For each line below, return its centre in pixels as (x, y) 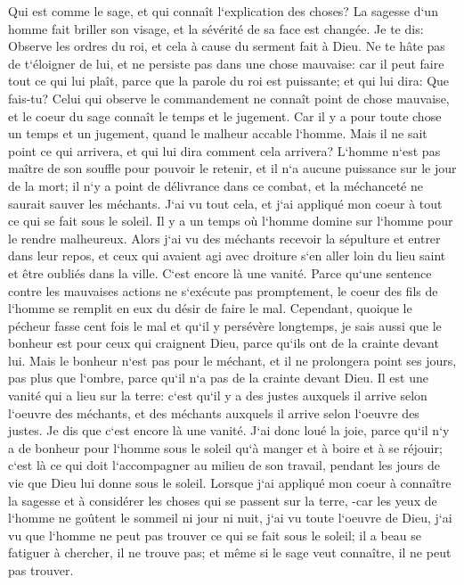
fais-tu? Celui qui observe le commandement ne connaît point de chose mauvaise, (229, 98)
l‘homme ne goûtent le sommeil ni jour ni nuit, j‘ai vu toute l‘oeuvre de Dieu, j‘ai (230, 518)
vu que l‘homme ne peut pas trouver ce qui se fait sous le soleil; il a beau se (215, 535)
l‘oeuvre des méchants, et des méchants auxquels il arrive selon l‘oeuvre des (214, 412)
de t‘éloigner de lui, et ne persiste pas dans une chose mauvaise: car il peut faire (226, 63)
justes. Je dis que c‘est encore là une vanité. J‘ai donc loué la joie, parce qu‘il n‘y (229, 430)
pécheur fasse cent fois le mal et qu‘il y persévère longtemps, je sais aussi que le (225, 325)
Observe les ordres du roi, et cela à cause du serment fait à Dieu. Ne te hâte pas (227, 46)
